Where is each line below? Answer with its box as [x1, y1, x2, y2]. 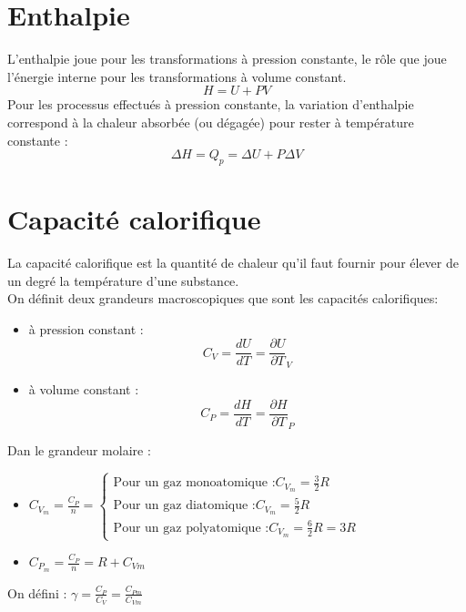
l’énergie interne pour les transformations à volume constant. [7, 66, 347, 86]
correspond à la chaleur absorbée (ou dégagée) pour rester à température [7, 112, 414, 131]
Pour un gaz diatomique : [113, 499, 256, 513]
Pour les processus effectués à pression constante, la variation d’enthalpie [7, 95, 414, 114]
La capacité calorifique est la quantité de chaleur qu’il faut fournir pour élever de [7, 253, 459, 272]
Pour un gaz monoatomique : [113, 476, 276, 490]
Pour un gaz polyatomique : [113, 521, 269, 535]
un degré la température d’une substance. [7, 270, 239, 290]
